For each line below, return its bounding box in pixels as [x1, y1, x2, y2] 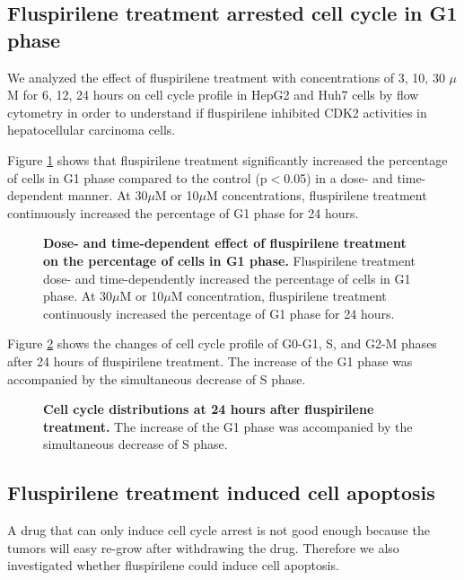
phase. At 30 [43, 286, 113, 305]
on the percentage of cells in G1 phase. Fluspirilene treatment [43, 250, 416, 269]
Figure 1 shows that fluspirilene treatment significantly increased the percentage [7, 150, 448, 169]
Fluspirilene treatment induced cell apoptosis [7, 479, 435, 506]
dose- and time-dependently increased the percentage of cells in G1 [43, 268, 411, 287]
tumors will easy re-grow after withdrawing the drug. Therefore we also [7, 538, 399, 557]
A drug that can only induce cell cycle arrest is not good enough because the [7, 521, 430, 540]
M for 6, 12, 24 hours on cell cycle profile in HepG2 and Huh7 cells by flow [7, 85, 419, 104]
